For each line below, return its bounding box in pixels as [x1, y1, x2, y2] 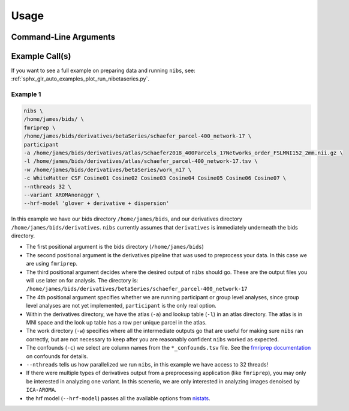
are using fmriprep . [26, 260, 78, 267]
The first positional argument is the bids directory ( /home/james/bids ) [26, 243, 204, 251]
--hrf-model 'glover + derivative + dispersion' [23, 200, 170, 207]
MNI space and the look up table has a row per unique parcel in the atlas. [26, 318, 207, 326]
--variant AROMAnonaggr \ [23, 191, 100, 198]
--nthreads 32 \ [23, 183, 72, 190]
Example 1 [11, 90, 41, 99]
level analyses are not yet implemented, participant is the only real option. [26, 302, 217, 309]
